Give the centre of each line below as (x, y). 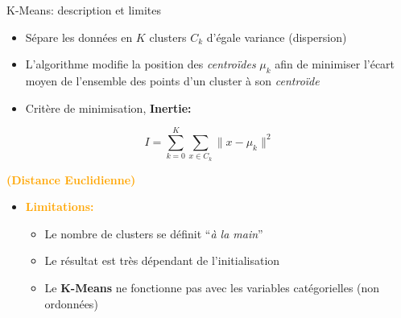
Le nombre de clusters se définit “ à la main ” (154, 233)
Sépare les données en (79, 37)
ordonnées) (71, 303)
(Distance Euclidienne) (71, 179)
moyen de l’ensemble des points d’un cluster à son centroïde (172, 80)
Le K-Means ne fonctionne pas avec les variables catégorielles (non (212, 288)
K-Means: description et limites (84, 10)
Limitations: (60, 206)
